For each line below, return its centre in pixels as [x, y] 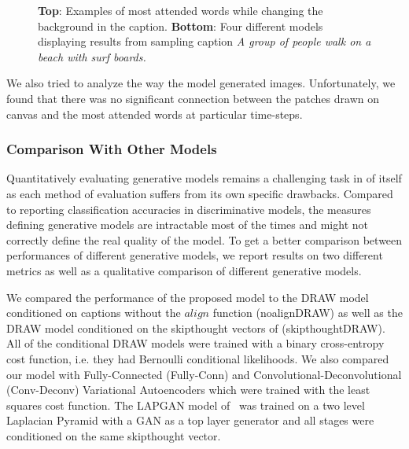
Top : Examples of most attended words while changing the [181, 10]
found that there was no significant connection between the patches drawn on [193, 98]
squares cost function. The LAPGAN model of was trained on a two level [186, 405]
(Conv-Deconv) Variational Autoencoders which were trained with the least [188, 390]
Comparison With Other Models [112, 149]
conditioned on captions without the [94, 313]
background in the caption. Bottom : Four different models [181, 26]
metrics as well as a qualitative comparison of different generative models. [184, 270]
